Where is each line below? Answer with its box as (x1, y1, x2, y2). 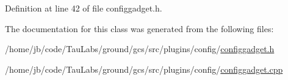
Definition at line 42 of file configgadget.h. (5, 2, 162, 14)
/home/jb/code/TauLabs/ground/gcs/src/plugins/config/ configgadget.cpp (5, 62, 283, 75)
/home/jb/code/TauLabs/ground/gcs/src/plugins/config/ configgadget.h (5, 42, 275, 55)
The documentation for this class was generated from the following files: (5, 22, 274, 35)
